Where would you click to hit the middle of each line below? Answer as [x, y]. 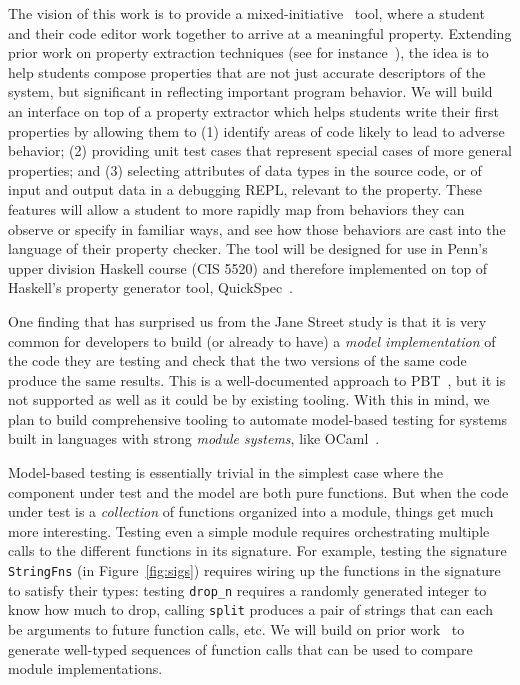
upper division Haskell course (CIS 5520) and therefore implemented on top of [248, 267]
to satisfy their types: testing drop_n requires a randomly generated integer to [247, 589]
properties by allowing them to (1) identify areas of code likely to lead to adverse [256, 130]
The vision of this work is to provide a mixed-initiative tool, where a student [246, 13]
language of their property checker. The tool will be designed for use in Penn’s [248, 248]
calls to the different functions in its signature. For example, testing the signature [257, 550]
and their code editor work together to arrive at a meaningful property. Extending [260, 32]
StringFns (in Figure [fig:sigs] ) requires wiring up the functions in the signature [254, 570]
